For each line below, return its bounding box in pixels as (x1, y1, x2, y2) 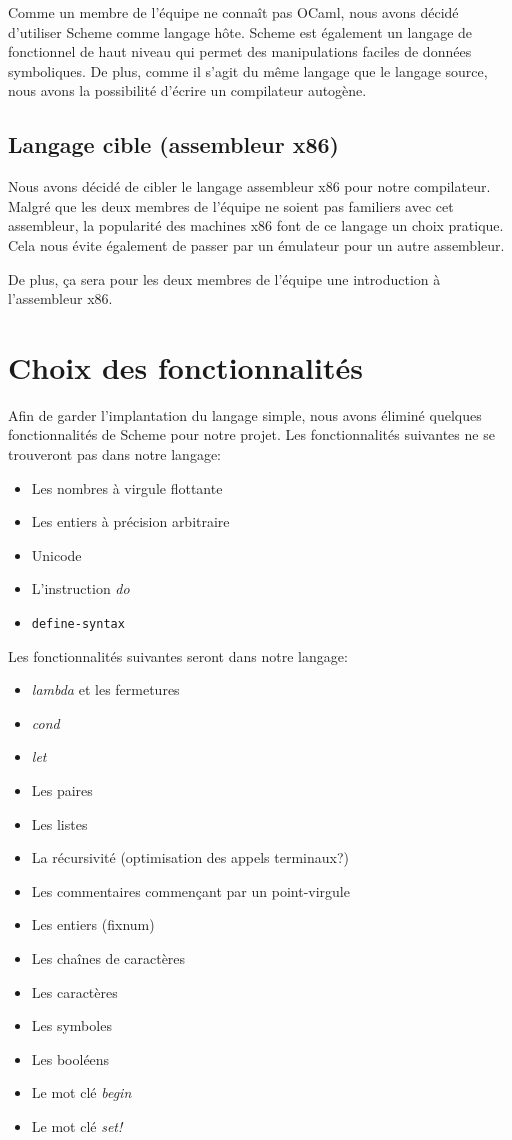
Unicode (31, 544, 82, 565)
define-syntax (31, 617, 125, 632)
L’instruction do (31, 578, 130, 599)
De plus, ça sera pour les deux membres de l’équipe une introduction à (8, 268, 441, 289)
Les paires (31, 780, 93, 801)
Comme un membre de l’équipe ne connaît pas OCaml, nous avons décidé (8, 2, 459, 22)
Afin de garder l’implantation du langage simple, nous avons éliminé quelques (8, 404, 482, 425)
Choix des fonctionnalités (8, 346, 363, 387)
